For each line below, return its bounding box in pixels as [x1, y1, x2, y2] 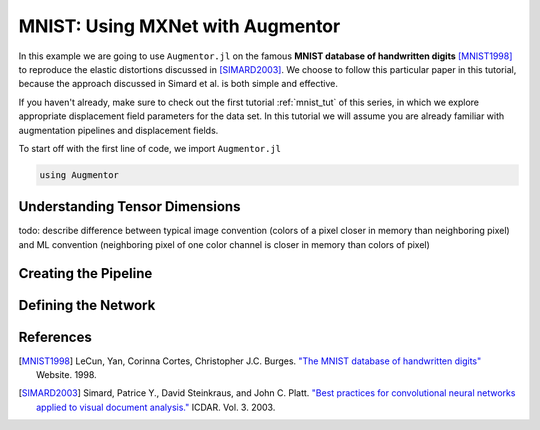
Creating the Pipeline [18, 265, 153, 282]
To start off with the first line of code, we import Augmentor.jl [18, 142, 282, 154]
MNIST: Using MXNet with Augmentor [18, 15, 341, 37]
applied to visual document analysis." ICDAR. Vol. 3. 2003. [36, 401, 276, 413]
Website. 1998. [36, 369, 97, 381]
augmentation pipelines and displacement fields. [18, 124, 219, 136]
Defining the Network [18, 296, 156, 314]
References [18, 328, 92, 345]
